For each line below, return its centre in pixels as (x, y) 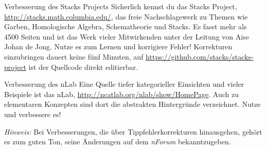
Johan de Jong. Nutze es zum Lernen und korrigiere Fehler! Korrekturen (118, 46)
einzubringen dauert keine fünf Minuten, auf (74, 56)
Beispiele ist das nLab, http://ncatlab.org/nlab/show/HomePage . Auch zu (121, 94)
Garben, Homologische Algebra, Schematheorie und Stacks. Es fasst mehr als (126, 26)
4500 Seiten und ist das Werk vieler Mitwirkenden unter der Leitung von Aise (127, 36)
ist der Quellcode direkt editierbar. (83, 67)
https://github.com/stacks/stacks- (200, 56)
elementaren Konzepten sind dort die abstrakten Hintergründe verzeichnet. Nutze (132, 104)
